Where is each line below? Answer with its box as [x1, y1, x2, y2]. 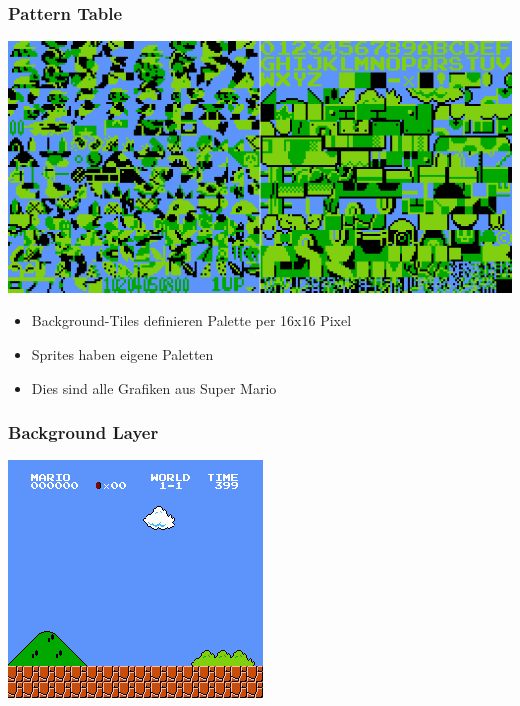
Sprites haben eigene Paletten [31, 343, 214, 364]
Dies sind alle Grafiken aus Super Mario [31, 377, 277, 398]
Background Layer [8, 420, 159, 445]
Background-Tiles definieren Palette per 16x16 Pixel [31, 310, 352, 331]
